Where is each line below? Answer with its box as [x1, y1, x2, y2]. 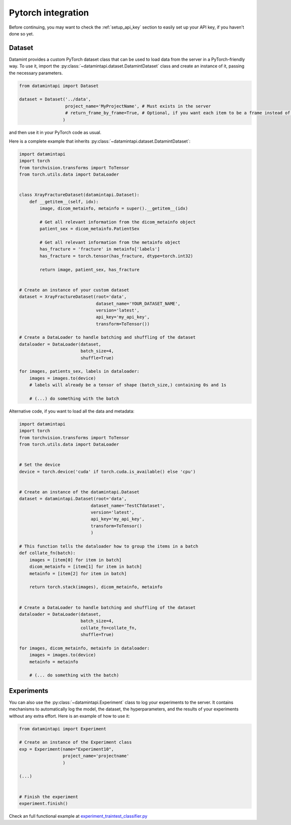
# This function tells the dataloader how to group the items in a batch [19, 544, 198, 549]
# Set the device [19, 462, 61, 468]
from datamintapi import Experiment [19, 726, 107, 731]
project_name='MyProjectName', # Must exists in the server [65, 103, 211, 109]
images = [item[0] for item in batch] [29, 557, 122, 562]
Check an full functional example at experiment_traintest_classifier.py [9, 813, 147, 819]
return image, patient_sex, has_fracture [39, 267, 140, 272]
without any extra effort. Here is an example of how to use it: [9, 713, 130, 719]
